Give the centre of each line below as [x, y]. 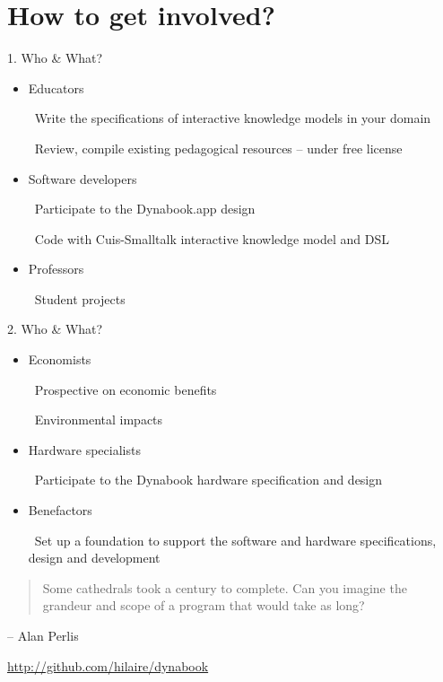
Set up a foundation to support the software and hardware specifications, [235, 540]
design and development [94, 558]
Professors [56, 269]
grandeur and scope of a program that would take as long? [204, 605]
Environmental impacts [99, 420]
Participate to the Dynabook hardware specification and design [208, 480]
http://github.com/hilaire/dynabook [108, 665]
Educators [56, 87]
